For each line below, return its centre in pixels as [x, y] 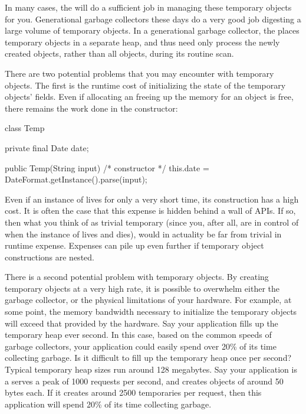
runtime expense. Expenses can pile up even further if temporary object [134, 245]
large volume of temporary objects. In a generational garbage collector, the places [152, 30]
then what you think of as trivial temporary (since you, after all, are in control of [152, 222]
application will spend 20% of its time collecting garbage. [108, 404]
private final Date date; [47, 147]
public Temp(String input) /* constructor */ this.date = [107, 167]
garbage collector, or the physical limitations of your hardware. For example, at [148, 300]
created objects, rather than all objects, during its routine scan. [119, 53]
